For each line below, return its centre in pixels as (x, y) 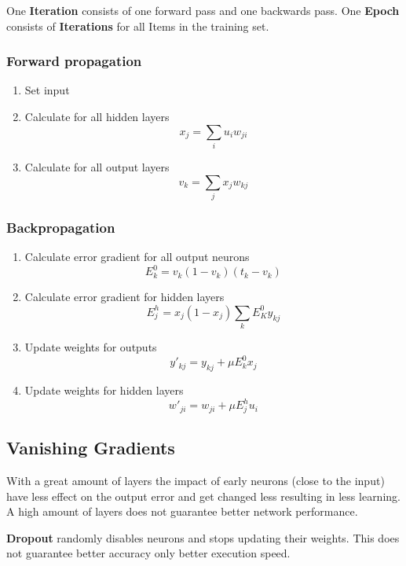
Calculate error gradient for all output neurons (137, 257)
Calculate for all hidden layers (97, 116)
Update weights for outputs (91, 347)
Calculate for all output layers (97, 166)
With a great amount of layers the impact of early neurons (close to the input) (196, 480)
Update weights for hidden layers (104, 390)
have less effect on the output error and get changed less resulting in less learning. (203, 496)
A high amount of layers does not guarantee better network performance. (182, 511)
